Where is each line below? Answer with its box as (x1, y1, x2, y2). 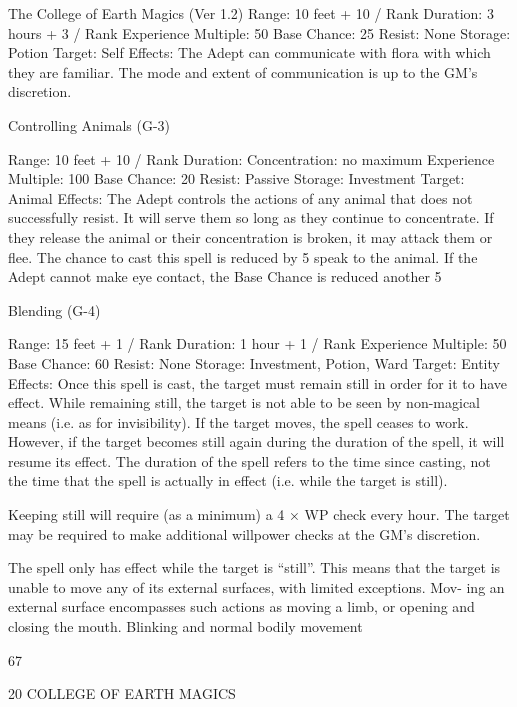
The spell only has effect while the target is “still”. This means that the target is (8, 557, 501, 578)
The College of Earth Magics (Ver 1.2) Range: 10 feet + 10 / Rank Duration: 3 (8, 3, 494, 23)
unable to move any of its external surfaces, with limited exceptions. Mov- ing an (8, 576, 505, 597)
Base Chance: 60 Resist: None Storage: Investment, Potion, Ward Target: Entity (8, 352, 500, 373)
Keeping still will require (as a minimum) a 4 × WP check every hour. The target (8, 504, 510, 525)
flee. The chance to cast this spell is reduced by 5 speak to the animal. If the (8, 246, 478, 267)
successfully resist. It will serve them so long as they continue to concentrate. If (8, 207, 494, 228)
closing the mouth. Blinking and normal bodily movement (8, 616, 363, 637)
